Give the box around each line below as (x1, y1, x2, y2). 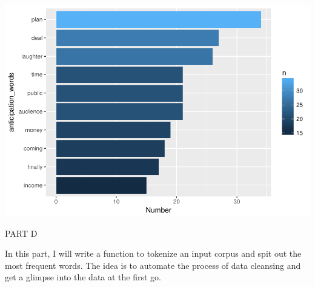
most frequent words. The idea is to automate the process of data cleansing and (5, 259, 301, 271)
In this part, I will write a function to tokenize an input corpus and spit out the (5, 247, 302, 260)
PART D (5, 226, 38, 239)
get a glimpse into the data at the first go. (5, 271, 162, 283)
